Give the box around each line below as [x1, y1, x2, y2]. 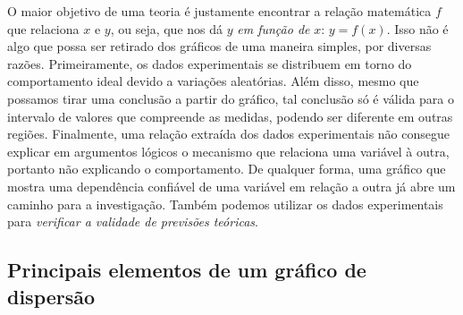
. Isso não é [386, 19, 449, 38]
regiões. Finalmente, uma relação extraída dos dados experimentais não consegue [7, 124, 450, 143]
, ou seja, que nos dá [110, 19, 223, 38]
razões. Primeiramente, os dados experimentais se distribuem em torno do [7, 54, 412, 72]
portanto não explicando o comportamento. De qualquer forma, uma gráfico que [7, 159, 446, 178]
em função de [237, 19, 310, 38]
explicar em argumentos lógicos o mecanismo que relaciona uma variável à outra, [7, 141, 450, 160]
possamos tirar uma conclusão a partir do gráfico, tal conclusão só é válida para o [7, 89, 455, 107]
